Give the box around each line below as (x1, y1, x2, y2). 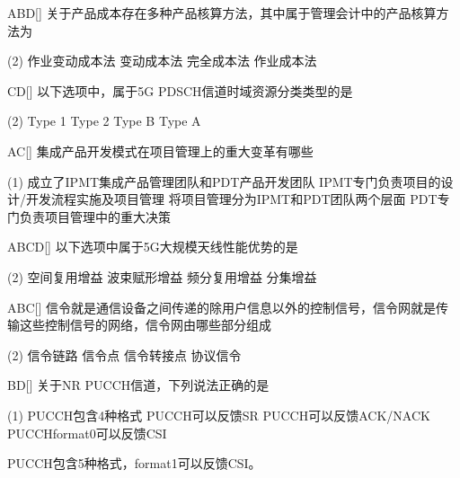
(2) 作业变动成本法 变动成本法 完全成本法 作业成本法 (7, 51, 317, 70)
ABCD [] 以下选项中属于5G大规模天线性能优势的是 (7, 237, 298, 256)
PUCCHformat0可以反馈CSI (7, 423, 167, 442)
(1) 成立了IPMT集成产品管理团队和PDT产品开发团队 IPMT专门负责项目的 (7, 172, 441, 190)
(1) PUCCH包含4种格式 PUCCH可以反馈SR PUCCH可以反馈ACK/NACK (7, 405, 430, 424)
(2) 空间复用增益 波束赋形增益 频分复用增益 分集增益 (7, 267, 317, 286)
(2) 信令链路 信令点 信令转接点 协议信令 (7, 345, 242, 364)
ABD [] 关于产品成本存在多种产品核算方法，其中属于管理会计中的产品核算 (7, 4, 437, 22)
